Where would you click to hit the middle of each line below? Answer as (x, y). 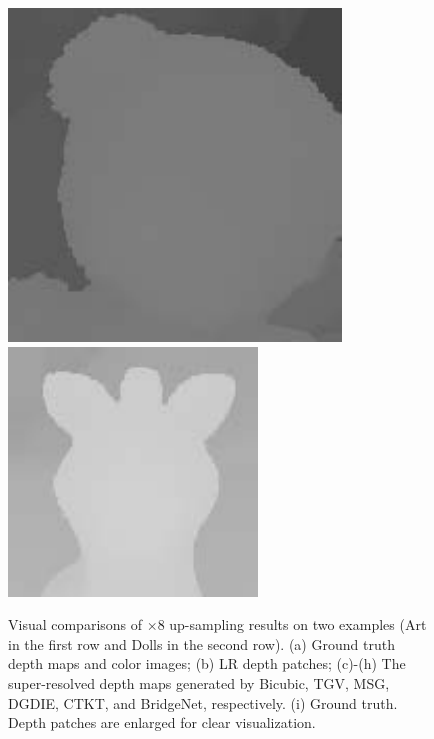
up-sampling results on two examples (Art (298, 624)
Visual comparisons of (75, 624)
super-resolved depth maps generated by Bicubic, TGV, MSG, (199, 682)
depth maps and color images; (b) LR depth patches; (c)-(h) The (207, 663)
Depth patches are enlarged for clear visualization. (162, 722)
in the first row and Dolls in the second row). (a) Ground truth (201, 643)
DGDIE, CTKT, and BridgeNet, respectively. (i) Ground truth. (203, 702)
